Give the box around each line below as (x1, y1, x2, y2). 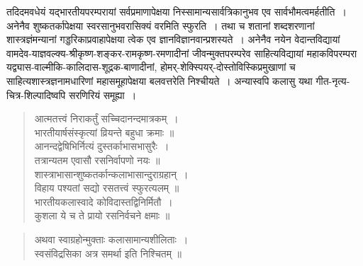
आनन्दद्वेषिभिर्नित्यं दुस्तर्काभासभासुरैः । (34, 139, 169, 154)
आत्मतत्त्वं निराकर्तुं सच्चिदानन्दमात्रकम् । (34, 111, 179, 126)
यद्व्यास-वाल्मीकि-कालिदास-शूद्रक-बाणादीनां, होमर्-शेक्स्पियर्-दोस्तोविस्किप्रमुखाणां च (6, 59, 296, 74)
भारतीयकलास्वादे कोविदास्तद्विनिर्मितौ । (34, 194, 173, 209)
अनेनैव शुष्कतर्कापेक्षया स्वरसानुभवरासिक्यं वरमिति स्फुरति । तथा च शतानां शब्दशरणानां (6, 18, 315, 33)
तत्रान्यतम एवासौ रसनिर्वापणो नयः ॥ (34, 152, 160, 167)
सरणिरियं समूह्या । (68, 87, 137, 102)
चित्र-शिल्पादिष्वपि (6, 87, 66, 102)
